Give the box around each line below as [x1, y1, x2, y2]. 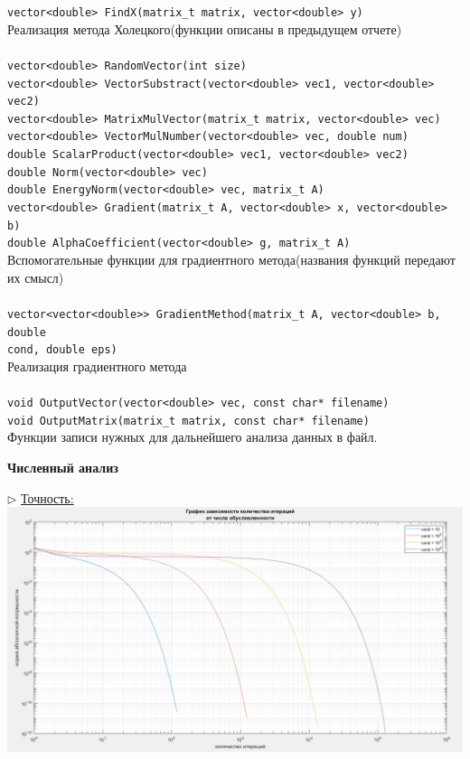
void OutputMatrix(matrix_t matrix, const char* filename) [7, 414, 370, 427]
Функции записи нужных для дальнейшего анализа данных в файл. [7, 427, 378, 446]
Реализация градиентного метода [7, 356, 187, 375]
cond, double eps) [7, 343, 117, 357]
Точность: [21, 488, 74, 507]
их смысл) [7, 267, 64, 286]
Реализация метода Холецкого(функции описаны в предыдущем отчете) [7, 19, 402, 38]
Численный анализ [7, 457, 118, 476]
